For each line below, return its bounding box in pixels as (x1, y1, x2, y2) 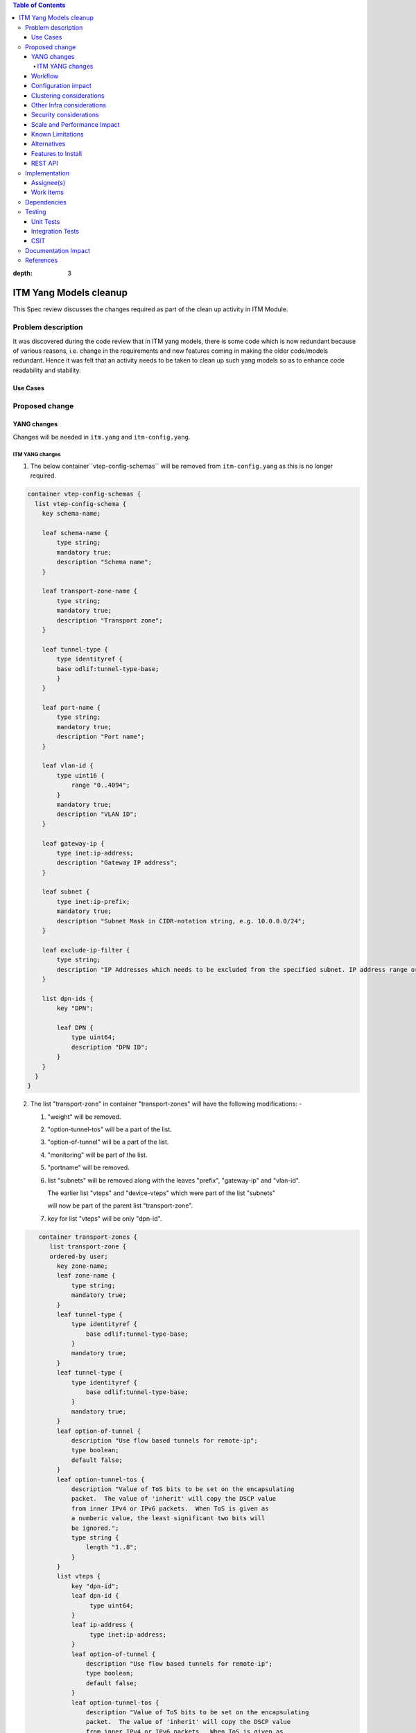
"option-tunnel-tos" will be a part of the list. (47, 1125, 173, 1133)
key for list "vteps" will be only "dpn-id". (47, 1214, 162, 1223)
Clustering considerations (31, 91, 105, 100)
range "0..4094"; (71, 781, 130, 790)
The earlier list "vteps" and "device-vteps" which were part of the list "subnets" (47, 1189, 276, 1197)
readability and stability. (12, 366, 81, 374)
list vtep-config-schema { (35, 500, 127, 507)
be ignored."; (71, 1524, 119, 1532)
